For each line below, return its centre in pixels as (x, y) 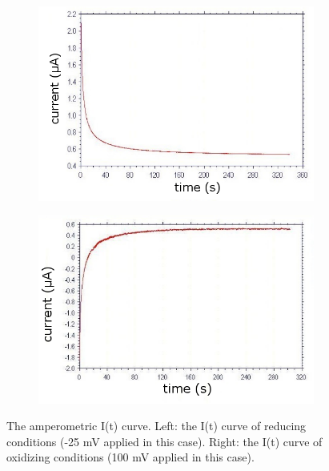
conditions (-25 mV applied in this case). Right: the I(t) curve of (164, 441)
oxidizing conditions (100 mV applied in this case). (130, 457)
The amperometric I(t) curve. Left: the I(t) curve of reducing (156, 426)
